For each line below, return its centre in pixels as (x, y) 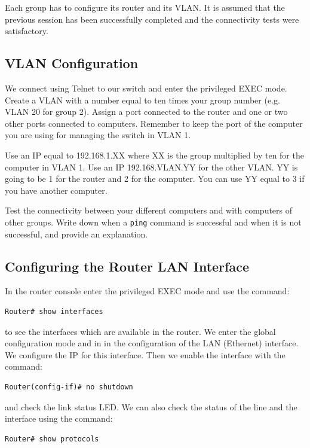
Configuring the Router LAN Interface (127, 266)
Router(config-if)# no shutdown (69, 387)
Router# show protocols (52, 439)
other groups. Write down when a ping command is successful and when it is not (153, 222)
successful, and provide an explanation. (76, 234)
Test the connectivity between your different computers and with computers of (149, 210)
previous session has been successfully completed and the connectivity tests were (152, 19)
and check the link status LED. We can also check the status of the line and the (151, 406)
